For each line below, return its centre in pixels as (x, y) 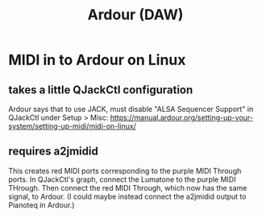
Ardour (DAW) (135, 15)
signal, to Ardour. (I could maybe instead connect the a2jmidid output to (127, 196)
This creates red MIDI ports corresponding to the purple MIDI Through (125, 171)
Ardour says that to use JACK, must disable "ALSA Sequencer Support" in (131, 109)
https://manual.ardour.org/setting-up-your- (182, 117)
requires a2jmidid (53, 152)
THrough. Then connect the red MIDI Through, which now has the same (128, 187)
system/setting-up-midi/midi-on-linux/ (73, 126)
